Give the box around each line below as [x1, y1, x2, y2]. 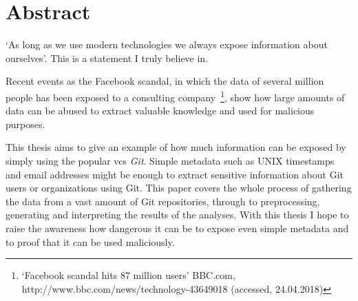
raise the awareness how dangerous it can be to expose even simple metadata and [6, 220, 349, 235]
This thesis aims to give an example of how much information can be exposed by [6, 140, 346, 154]
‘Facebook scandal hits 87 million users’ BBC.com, [21, 268, 235, 282]
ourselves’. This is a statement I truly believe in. [6, 50, 209, 65]
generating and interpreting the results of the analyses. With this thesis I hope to [6, 207, 349, 222]
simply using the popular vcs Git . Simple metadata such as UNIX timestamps [6, 153, 335, 167]
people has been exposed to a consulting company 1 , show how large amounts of [6, 87, 345, 104]
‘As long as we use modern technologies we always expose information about [6, 37, 328, 52]
